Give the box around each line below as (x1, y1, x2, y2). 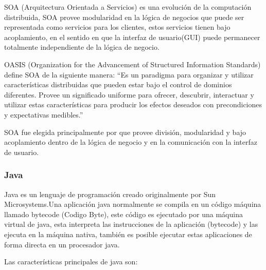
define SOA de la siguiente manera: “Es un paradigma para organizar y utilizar (4, 69, 254, 80)
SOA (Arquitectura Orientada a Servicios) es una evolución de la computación (4, 2, 252, 12)
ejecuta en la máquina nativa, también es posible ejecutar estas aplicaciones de (4, 228, 252, 239)
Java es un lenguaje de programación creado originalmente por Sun (4, 188, 216, 199)
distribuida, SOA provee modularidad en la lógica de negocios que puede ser (4, 11, 244, 22)
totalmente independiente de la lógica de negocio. (4, 42, 159, 52)
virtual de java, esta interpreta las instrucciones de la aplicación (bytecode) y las (4, 219, 258, 229)
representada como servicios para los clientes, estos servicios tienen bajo (4, 22, 230, 32)
